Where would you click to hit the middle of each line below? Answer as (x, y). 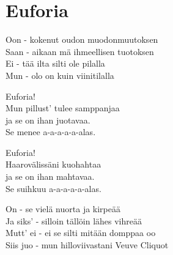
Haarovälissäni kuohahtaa (53, 164)
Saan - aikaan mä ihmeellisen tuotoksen (80, 51)
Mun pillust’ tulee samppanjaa (63, 108)
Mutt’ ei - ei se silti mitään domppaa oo (81, 233)
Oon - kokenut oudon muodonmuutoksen (82, 39)
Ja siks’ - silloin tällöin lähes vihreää (74, 220)
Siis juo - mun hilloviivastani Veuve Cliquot (87, 245)
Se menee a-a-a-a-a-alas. (51, 132)
